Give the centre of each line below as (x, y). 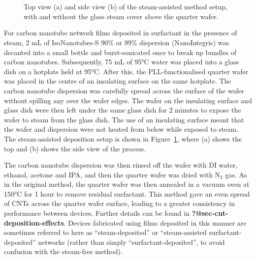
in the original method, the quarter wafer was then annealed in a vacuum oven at (127, 184)
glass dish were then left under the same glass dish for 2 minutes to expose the (123, 110)
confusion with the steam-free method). (63, 251)
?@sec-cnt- (210, 213)
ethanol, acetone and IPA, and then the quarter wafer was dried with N (112, 174)
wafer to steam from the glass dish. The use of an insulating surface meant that (124, 119)
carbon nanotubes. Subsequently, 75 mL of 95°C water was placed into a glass (122, 62)
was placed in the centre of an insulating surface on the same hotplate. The (118, 81)
